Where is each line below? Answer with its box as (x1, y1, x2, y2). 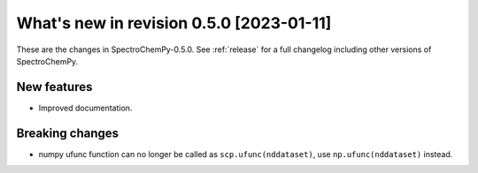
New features (16, 79, 93, 94)
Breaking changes (16, 125, 119, 140)
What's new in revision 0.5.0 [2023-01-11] (16, 13, 332, 33)
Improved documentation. (38, 102, 133, 113)
